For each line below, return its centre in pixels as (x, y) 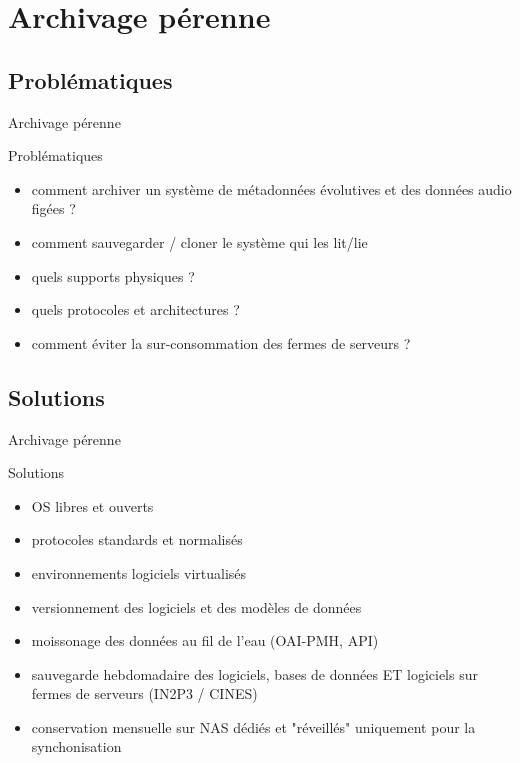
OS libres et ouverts (92, 505)
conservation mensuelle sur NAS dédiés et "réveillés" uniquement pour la (253, 726)
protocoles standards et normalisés (137, 539)
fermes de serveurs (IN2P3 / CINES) (144, 693)
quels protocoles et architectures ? (135, 309)
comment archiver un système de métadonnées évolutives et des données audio (271, 188)
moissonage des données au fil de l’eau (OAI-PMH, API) (205, 640)
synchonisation (76, 746)
